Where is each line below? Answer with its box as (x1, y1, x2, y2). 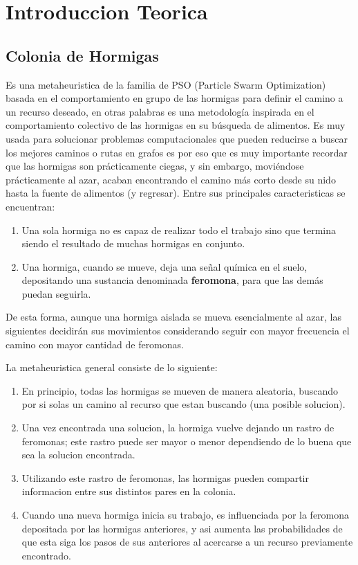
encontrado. (21, 548, 72, 562)
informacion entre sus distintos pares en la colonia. (21, 484, 236, 499)
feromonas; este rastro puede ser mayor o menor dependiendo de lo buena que (21, 433, 352, 448)
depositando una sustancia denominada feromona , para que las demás (21, 273, 323, 287)
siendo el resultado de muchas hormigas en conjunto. (21, 236, 245, 251)
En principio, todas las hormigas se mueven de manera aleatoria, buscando (21, 383, 339, 397)
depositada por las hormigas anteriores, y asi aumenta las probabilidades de (21, 521, 343, 535)
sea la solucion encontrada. (21, 447, 135, 462)
